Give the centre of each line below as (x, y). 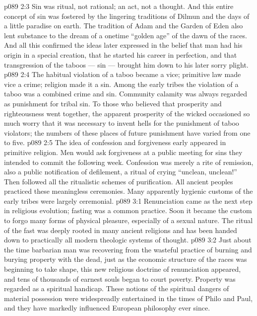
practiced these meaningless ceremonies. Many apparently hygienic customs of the (128, 191)
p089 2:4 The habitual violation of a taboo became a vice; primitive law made (123, 74)
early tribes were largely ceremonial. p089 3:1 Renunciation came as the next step (128, 200)
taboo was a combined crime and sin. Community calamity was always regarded (126, 94)
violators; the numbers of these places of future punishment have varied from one (127, 132)
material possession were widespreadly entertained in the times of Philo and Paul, (128, 298)
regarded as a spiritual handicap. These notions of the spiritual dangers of (117, 288)
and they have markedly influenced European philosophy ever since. (107, 308)
